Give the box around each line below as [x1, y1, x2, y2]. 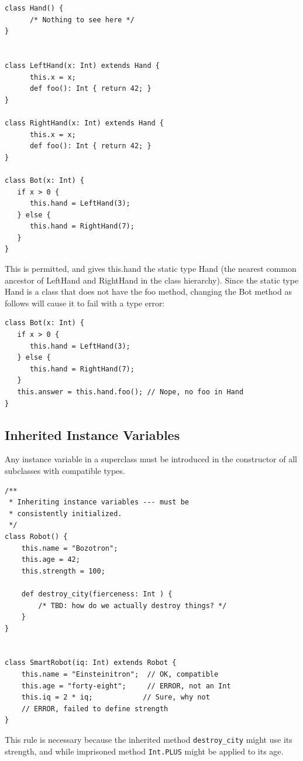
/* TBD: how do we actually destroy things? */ [38, 601, 227, 610]
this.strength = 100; [21, 567, 105, 575]
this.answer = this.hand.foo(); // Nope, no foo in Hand [17, 388, 244, 396]
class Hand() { [5, 4, 64, 12]
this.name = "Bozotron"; [21, 544, 118, 552]
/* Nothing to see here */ [29, 15, 135, 24]
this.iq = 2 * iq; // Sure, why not [21, 693, 210, 702]
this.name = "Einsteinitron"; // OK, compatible [21, 670, 219, 679]
